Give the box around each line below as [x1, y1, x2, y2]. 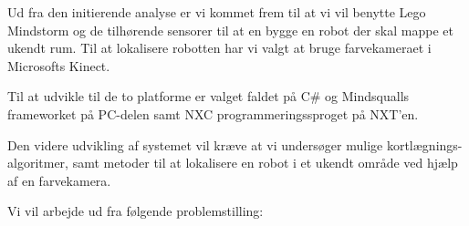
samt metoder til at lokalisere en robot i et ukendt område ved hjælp [72, 153, 458, 172]
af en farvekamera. [7, 170, 111, 190]
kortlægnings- [386, 135, 463, 154]
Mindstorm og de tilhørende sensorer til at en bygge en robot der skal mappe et [7, 20, 453, 39]
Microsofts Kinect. [7, 56, 110, 75]
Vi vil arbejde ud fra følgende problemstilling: [7, 201, 264, 221]
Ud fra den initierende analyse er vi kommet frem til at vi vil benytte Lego [7, 3, 426, 21]
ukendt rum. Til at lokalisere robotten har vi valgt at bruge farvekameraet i [7, 38, 432, 57]
